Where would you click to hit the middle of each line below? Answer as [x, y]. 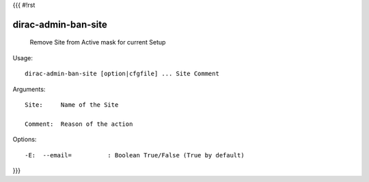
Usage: [23, 57]
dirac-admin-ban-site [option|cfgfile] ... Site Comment [122, 74]
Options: [25, 140]
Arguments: [29, 89]
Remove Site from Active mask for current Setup [98, 42]
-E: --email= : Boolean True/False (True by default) [135, 155]
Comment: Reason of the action [79, 124]
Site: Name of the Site [72, 105]
